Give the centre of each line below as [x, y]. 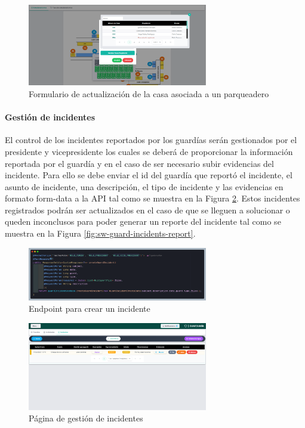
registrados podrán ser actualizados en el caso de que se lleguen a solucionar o [147, 210]
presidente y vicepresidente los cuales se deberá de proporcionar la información [149, 151]
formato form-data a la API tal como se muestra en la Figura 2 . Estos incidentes [152, 198]
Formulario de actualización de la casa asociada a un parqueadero [149, 93]
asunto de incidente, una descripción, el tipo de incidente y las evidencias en [144, 186]
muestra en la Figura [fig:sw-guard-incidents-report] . [100, 233]
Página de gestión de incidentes [86, 418]
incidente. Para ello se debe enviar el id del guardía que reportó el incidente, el [149, 175]
